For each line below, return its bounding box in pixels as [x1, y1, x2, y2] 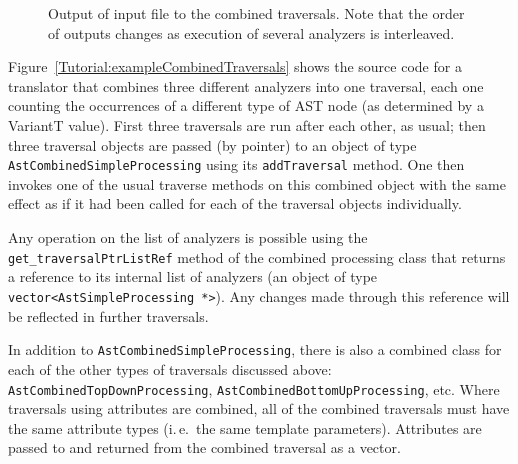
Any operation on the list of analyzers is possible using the [8, 227, 368, 248]
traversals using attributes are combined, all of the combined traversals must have [8, 398, 510, 419]
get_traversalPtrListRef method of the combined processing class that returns [8, 246, 506, 267]
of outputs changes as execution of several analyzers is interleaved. [48, 22, 455, 43]
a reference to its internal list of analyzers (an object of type [8, 266, 378, 287]
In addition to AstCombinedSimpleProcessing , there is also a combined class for [8, 339, 502, 360]
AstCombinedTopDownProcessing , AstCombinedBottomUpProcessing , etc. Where [8, 378, 500, 399]
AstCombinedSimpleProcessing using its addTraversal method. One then [8, 154, 465, 175]
